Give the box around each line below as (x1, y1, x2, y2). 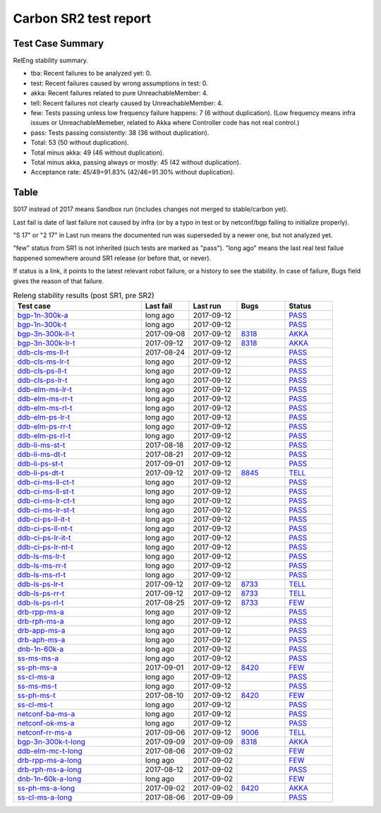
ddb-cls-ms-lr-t (17, 357, 70, 367)
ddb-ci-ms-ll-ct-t (17, 477, 75, 487)
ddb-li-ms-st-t (17, 440, 66, 450)
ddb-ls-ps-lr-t (17, 579, 64, 589)
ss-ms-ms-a (17, 653, 59, 663)
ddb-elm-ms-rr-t (17, 394, 73, 404)
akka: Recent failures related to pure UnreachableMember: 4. (30, 89, 208, 97)
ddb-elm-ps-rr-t (17, 422, 71, 432)
